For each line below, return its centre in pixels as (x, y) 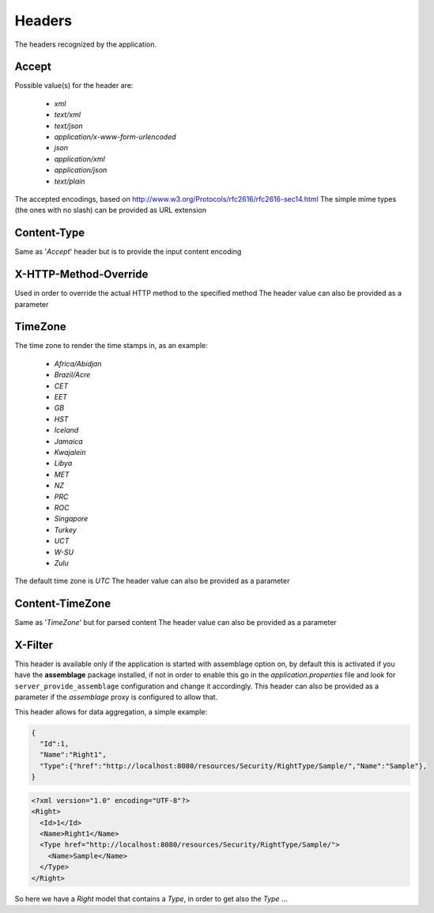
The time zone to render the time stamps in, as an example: (111, 346)
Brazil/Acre (72, 375)
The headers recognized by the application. (86, 44)
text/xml (68, 115)
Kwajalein (70, 452)
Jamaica (68, 441)
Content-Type (50, 233)
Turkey (65, 529)
